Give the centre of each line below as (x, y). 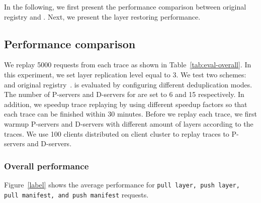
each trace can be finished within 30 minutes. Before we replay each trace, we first (130, 114)
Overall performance (47, 166)
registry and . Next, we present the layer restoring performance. (102, 16)
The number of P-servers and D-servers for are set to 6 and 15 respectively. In (124, 94)
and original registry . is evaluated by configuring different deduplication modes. (128, 84)
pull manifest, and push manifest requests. (76, 194)
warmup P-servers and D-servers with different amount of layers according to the (129, 123)
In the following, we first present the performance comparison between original (125, 7)
